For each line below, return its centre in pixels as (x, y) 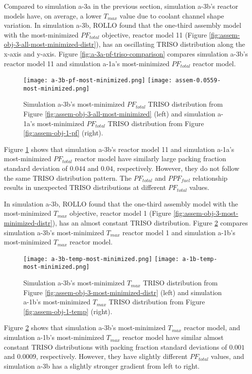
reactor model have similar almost (173, 337)
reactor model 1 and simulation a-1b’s (179, 232)
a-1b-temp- (200, 259)
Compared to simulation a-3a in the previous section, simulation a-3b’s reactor (121, 6)
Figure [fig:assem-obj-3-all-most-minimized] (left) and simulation (119, 114)
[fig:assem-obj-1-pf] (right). (63, 133)
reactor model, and (212, 327)
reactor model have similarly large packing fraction (150, 159)
